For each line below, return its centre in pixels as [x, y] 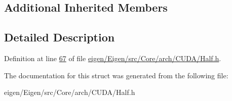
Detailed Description [60, 37]
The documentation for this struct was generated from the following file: [116, 75]
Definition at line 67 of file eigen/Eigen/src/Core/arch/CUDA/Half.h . [113, 58]
